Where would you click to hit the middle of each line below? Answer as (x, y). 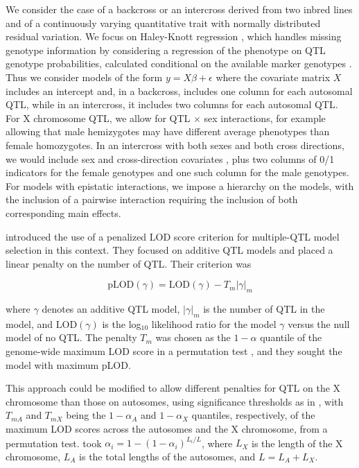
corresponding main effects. (63, 213)
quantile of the (291, 337)
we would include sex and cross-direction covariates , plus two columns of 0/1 (170, 158)
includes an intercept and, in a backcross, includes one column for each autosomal (179, 90)
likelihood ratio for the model (214, 323)
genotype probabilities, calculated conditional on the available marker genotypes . (179, 63)
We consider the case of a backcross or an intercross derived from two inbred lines (179, 9)
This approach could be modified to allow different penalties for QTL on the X (173, 388)
